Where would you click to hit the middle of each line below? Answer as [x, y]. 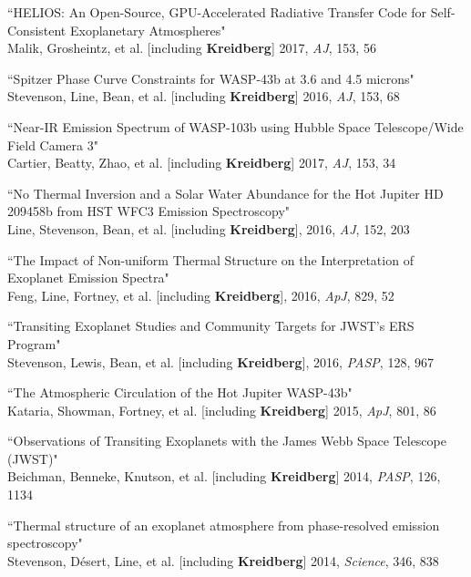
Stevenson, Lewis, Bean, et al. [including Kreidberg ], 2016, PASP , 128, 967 [220, 361]
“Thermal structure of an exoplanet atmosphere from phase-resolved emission [224, 525]
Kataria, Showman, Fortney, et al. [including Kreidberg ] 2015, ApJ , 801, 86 [222, 410]
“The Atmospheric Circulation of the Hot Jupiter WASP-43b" [180, 392]
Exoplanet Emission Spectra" [88, 278]
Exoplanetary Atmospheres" [148, 30]
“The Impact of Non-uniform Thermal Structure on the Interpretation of [210, 259]
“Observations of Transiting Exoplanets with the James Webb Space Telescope [227, 441]
